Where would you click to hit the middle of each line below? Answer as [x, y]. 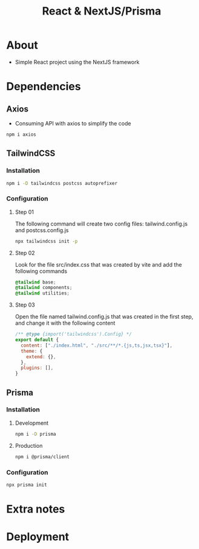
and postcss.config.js [42, 230]
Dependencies [44, 87]
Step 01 [24, 212]
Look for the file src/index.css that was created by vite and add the [99, 264]
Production [29, 445]
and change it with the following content [65, 323]
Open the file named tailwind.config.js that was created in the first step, [104, 317]
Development [32, 423]
